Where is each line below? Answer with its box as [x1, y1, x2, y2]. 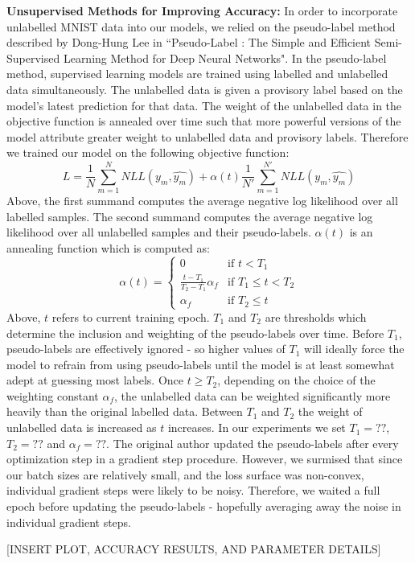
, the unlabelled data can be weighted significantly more [114, 387, 391, 404]
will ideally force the [304, 340, 405, 357]
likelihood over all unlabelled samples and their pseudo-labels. [6, 224, 311, 240]
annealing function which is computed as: [6, 239, 210, 256]
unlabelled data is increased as [6, 419, 157, 436]
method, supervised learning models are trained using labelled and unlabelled [6, 65, 388, 82]
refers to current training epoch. [51, 308, 210, 325]
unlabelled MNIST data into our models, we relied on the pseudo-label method [6, 18, 396, 35]
